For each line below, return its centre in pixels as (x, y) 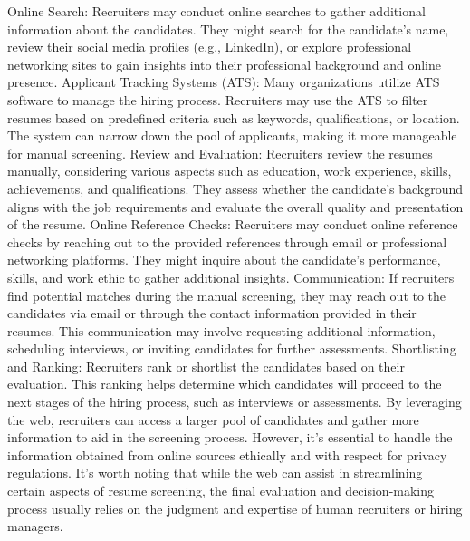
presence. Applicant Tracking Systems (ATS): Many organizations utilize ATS (224, 82)
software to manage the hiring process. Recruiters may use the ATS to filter (218, 99)
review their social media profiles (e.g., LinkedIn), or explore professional (210, 47)
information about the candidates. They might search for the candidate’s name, (228, 29)
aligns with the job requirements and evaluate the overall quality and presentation (235, 206)
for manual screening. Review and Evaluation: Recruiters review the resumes (220, 153)
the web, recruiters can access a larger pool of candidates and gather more (213, 419)
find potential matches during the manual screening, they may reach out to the (227, 295)
